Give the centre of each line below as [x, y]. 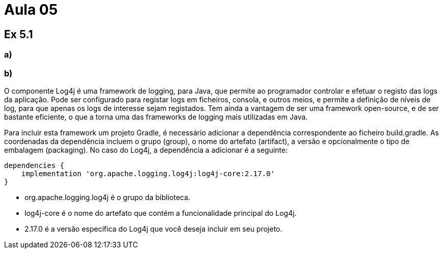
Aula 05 [31, 10]
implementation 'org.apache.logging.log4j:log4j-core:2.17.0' [148, 173]
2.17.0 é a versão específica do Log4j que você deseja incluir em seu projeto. [153, 229]
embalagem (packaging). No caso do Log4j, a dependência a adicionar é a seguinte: [146, 150]
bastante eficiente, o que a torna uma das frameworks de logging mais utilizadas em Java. [156, 117]
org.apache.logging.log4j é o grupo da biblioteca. [108, 197]
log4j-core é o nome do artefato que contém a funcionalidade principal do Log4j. [161, 213]
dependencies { [34, 165]
